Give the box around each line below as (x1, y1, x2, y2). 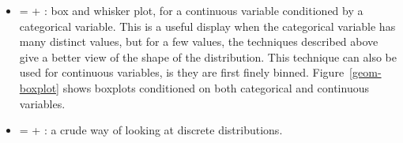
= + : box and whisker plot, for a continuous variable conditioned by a (19, 2, 363, 18)
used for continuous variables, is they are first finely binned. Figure (19, 64, 345, 81)
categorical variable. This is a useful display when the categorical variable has (19, 17, 396, 34)
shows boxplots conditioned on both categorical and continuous (62, 79, 369, 96)
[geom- (349, 64, 382, 81)
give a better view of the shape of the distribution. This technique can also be (19, 48, 397, 65)
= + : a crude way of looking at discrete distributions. (19, 122, 283, 138)
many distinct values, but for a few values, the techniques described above (19, 33, 379, 50)
